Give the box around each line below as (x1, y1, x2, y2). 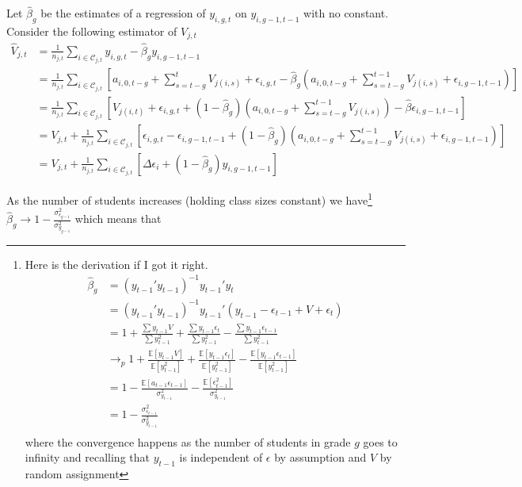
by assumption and (274, 449, 367, 466)
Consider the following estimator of (6, 23, 177, 40)
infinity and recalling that (25, 449, 150, 466)
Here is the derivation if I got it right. (25, 255, 208, 272)
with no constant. (303, 5, 389, 21)
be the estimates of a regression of (40, 5, 206, 21)
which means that (74, 210, 162, 227)
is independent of (179, 449, 263, 466)
